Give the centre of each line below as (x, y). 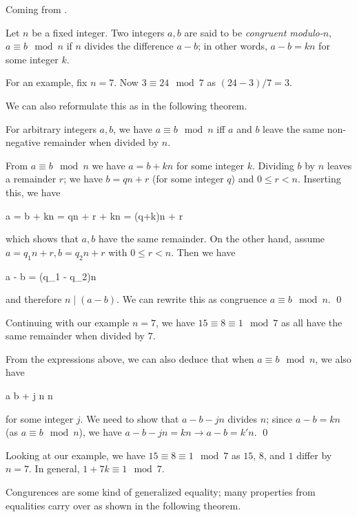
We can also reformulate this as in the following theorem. (126, 105)
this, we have (33, 192)
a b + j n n (29, 395)
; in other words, (232, 46)
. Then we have (203, 252)
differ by (314, 455)
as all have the (312, 322)
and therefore (34, 299)
